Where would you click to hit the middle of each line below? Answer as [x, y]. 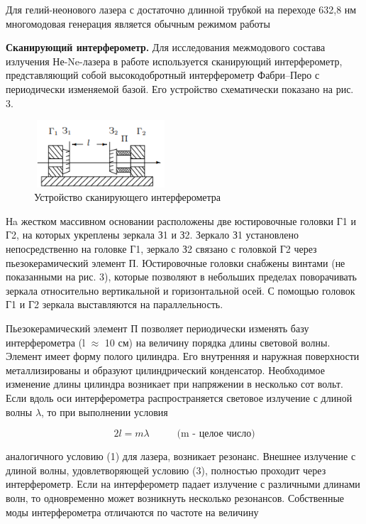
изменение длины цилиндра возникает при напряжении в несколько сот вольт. [174, 384]
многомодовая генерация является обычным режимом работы [138, 23]
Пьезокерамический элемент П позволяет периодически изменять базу [157, 328]
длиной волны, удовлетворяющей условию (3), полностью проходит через [166, 470]
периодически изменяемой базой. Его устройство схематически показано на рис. [180, 88]
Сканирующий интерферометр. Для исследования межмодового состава [166, 47]
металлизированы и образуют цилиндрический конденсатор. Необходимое [165, 370]
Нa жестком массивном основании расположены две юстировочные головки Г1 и [181, 220]
